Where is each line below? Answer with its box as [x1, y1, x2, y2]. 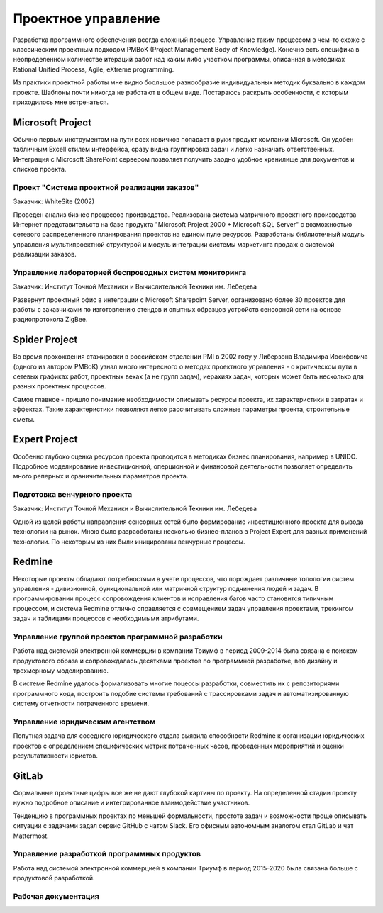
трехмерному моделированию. [13, 666, 109, 675]
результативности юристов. [13, 751, 99, 760]
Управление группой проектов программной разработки [13, 632, 223, 642]
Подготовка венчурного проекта [13, 490, 133, 500]
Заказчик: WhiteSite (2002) [13, 197, 95, 206]
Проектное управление [13, 11, 160, 26]
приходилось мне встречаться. [13, 98, 109, 106]
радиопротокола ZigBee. [13, 315, 88, 324]
